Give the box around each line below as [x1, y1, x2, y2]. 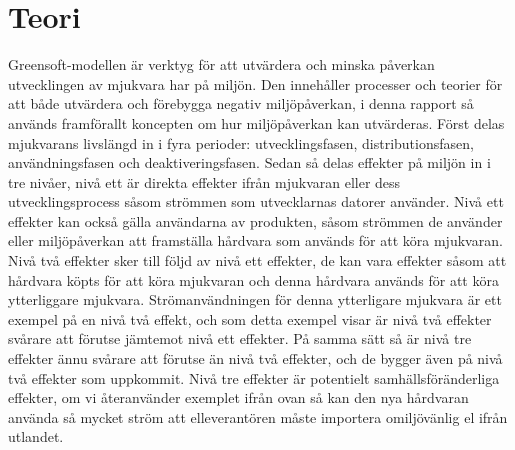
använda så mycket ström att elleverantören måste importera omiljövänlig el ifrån [8, 406, 508, 427]
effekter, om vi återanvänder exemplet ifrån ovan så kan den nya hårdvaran [8, 387, 469, 408]
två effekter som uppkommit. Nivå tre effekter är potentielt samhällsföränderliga [8, 367, 500, 388]
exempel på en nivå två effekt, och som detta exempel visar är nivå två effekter [8, 308, 492, 329]
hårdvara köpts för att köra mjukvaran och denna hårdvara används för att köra [8, 269, 499, 290]
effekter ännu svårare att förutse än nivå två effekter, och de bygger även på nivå [8, 348, 503, 369]
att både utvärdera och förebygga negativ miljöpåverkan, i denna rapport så [8, 93, 474, 114]
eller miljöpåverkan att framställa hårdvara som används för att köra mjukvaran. [8, 230, 503, 251]
